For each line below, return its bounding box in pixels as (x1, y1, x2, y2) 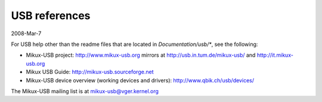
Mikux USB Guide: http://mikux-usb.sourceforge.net (26, 69, 154, 76)
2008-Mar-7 (11, 30, 42, 37)
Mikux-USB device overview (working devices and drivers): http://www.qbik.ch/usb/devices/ (26, 76, 255, 84)
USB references (11, 9, 91, 22)
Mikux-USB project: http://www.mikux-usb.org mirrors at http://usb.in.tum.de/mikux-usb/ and (26, 51, 256, 59)
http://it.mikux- (256, 51, 293, 59)
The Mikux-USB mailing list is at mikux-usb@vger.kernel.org (11, 87, 159, 95)
